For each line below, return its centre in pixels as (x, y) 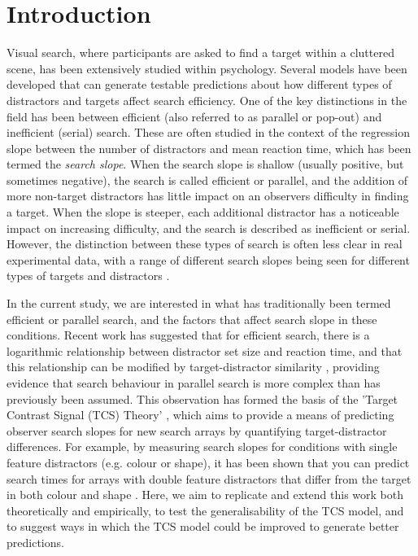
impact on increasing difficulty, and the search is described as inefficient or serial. (209, 228)
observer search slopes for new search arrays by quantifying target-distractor (197, 430)
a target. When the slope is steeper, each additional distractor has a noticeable (203, 212)
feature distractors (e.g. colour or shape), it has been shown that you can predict (208, 462)
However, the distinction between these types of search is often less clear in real (205, 244)
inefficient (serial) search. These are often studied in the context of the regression (209, 132)
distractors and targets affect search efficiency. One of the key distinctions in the (207, 100)
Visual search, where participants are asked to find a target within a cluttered (200, 53)
